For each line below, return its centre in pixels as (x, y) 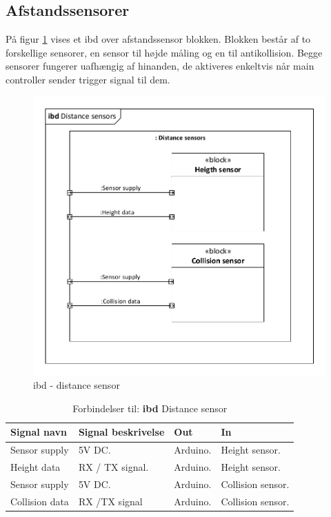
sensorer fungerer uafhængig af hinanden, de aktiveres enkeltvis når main (160, 66)
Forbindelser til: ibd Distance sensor (150, 408)
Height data (36, 467)
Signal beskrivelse (121, 432)
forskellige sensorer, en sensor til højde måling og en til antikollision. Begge (164, 52)
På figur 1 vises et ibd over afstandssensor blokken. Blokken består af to (158, 39)
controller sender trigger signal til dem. (88, 79)
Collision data (40, 501)
